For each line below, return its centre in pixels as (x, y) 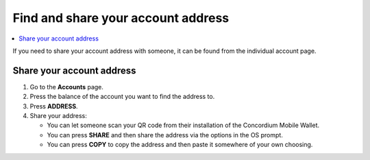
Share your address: (58, 116)
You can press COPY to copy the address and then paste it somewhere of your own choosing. (180, 145)
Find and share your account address (121, 18)
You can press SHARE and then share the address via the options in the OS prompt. (165, 135)
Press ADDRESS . (54, 106)
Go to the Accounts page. (67, 87)
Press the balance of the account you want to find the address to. (122, 97)
